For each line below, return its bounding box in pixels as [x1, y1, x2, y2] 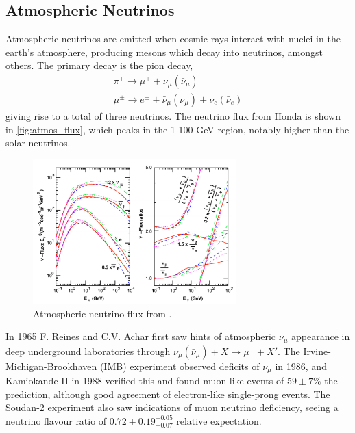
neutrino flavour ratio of [5, 413, 107, 428]
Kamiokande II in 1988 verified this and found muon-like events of [5, 373, 284, 388]
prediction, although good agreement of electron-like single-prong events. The [5, 386, 330, 401]
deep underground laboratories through [5, 343, 171, 358]
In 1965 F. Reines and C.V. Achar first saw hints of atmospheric [5, 329, 276, 343]
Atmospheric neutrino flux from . [33, 306, 172, 320]
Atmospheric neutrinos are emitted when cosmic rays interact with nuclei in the [5, 31, 341, 46]
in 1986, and [275, 358, 327, 373]
